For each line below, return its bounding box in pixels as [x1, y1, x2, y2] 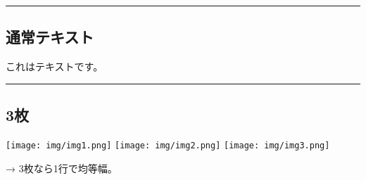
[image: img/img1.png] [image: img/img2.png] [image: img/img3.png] [6, 141, 330, 150]
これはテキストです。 [6, 59, 103, 74]
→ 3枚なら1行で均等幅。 [6, 160, 118, 175]
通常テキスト [6, 26, 94, 48]
